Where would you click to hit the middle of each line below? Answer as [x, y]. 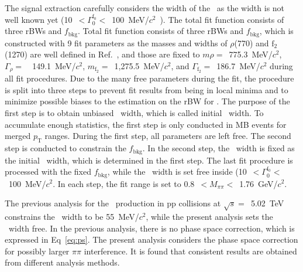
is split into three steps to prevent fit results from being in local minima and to [147, 89]
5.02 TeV [267, 203]
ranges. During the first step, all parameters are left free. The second [168, 136]
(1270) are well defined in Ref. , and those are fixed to [102, 54]
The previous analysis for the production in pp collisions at [113, 203]
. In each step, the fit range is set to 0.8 [124, 183]
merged [18, 136]
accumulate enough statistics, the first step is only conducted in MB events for [146, 124]
